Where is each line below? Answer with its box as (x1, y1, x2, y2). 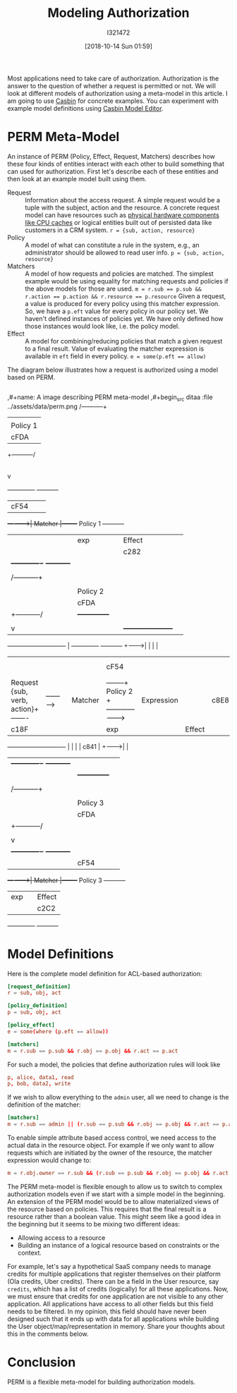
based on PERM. (7, 372, 56, 382)
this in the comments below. (7, 1330, 89, 1338)
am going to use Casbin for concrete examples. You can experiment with (7, 97, 219, 105)
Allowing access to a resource (17, 1233, 106, 1242)
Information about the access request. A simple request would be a (25, 195, 220, 204)
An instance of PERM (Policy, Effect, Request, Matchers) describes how (7, 152, 215, 160)
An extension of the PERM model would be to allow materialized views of (7, 1197, 219, 1205)
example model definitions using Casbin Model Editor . (7, 104, 164, 112)
